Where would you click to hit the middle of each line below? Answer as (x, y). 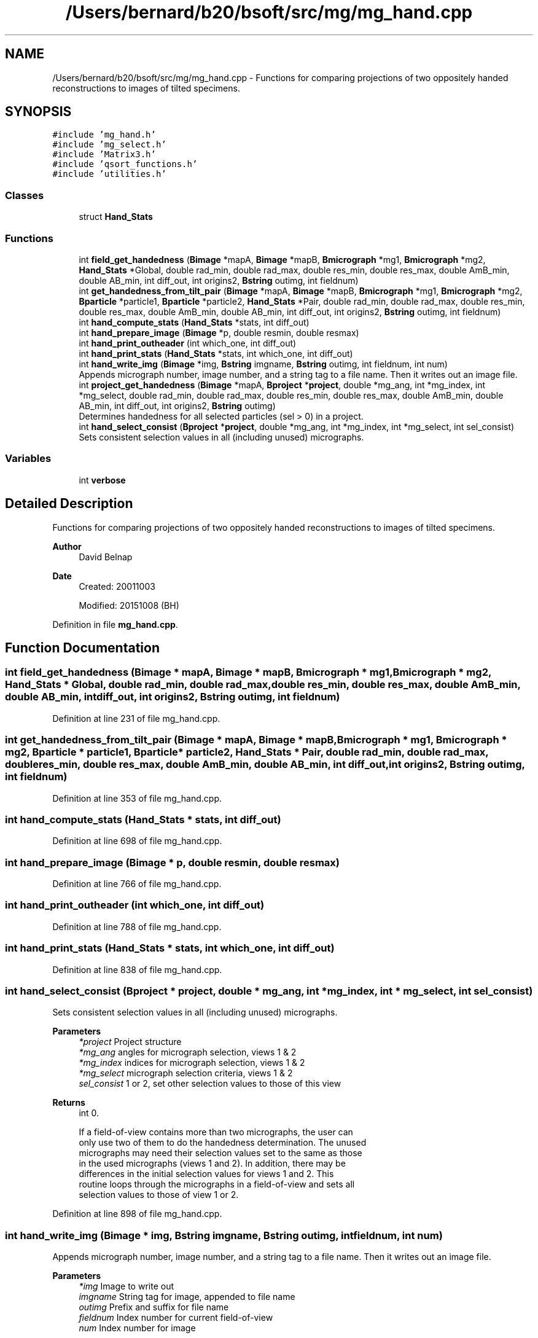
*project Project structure (130, 1042)
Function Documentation (82, 647)
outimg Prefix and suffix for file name (154, 1307)
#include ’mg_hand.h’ (104, 135)
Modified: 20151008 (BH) (129, 605)
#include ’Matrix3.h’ (104, 155)
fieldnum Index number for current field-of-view (176, 1317)
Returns (69, 1103)
